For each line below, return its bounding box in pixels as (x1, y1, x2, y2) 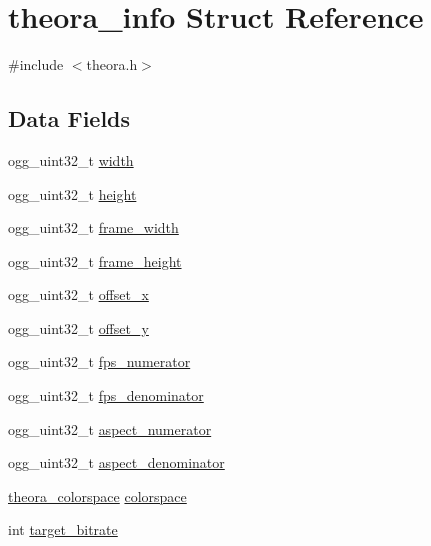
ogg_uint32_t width (8, 149, 134, 170)
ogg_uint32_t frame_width (8, 217, 179, 238)
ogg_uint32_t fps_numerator (8, 351, 191, 372)
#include (8, 54, 64, 75)
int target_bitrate (8, 519, 118, 540)
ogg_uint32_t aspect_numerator (8, 418, 212, 439)
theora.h (86, 54, 138, 75)
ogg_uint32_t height (8, 183, 137, 204)
